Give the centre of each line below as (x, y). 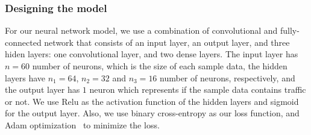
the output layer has (42, 89)
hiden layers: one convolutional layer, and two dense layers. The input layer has (152, 54)
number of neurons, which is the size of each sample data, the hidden (160, 66)
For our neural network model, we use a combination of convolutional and (141, 30)
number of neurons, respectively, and (228, 77)
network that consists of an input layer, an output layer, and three (167, 42)
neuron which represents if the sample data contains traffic (198, 89)
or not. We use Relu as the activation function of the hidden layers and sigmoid (152, 101)
